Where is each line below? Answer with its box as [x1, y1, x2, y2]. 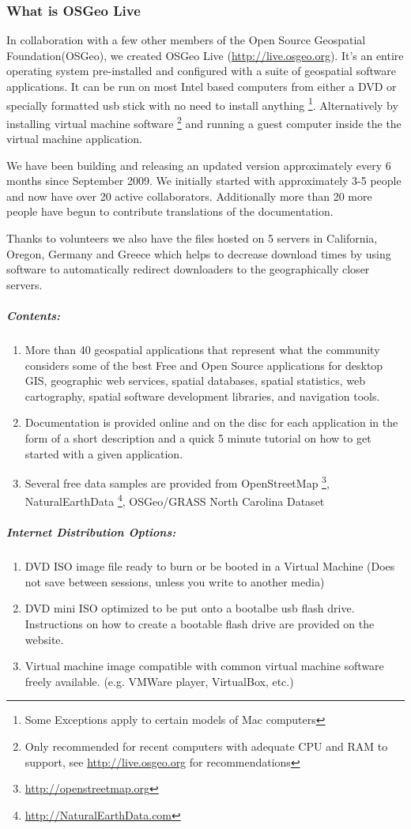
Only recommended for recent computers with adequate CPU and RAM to [25, 737, 388, 754]
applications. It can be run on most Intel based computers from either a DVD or [6, 78, 397, 94]
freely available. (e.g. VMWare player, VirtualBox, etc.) [25, 673, 294, 689]
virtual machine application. [6, 130, 142, 147]
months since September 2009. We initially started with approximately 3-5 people [6, 172, 402, 189]
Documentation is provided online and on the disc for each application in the [25, 414, 398, 431]
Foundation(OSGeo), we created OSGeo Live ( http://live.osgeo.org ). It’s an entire [6, 47, 404, 63]
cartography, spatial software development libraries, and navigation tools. [25, 387, 380, 404]
